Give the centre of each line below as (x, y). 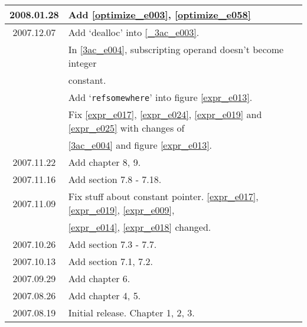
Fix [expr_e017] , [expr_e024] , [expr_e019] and (165, 114)
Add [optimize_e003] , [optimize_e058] (159, 14)
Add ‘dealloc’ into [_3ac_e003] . (134, 32)
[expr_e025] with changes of (126, 128)
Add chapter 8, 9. (104, 162)
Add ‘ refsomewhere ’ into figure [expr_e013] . (160, 97)
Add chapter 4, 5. (104, 295)
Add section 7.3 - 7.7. (112, 244)
